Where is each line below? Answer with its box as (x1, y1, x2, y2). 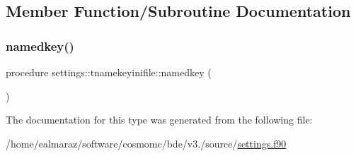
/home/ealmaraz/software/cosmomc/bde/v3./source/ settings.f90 (6, 136, 287, 150)
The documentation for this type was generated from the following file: (6, 112, 313, 127)
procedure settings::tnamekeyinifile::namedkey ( (6, 65, 212, 79)
